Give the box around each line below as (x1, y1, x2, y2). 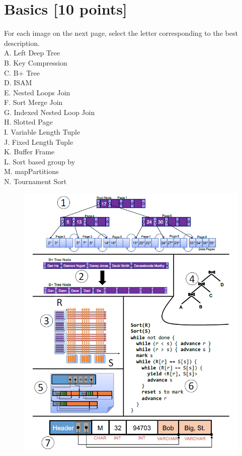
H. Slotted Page (4, 117, 53, 127)
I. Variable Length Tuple (4, 127, 80, 137)
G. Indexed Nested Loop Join (4, 106, 95, 117)
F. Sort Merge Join (4, 97, 63, 107)
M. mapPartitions (4, 166, 59, 177)
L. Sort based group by (4, 156, 75, 166)
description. (4, 37, 40, 48)
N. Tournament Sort (4, 176, 67, 187)
